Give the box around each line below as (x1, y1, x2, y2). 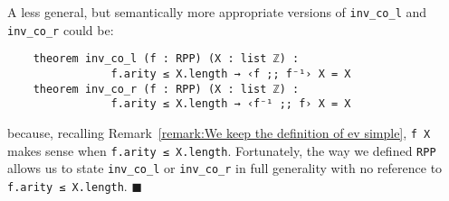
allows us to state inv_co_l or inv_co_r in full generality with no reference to (7, 159, 443, 178)
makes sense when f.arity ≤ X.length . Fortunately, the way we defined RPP (7, 141, 436, 160)
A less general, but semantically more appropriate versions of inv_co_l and (7, 3, 427, 21)
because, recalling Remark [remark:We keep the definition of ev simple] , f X (7, 123, 431, 142)
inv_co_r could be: (7, 20, 114, 39)
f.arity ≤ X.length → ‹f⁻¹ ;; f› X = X (110, 97, 351, 111)
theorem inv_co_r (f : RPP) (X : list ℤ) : (33, 82, 300, 96)
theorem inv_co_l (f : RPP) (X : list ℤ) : (33, 52, 300, 66)
